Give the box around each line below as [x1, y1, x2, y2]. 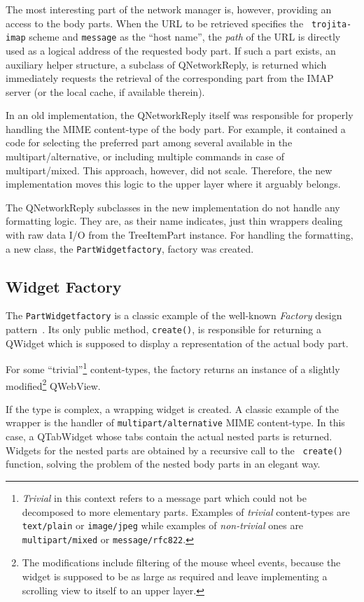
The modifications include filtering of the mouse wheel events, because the [22, 555, 341, 570]
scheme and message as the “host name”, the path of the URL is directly [29, 29, 341, 44]
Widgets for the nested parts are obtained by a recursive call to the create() [6, 442, 343, 457]
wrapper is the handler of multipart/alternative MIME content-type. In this [6, 415, 345, 430]
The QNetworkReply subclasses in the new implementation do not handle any [6, 199, 340, 214]
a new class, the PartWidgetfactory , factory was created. [6, 241, 254, 255]
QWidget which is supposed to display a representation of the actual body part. [6, 335, 349, 350]
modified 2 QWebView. [6, 376, 101, 393]
